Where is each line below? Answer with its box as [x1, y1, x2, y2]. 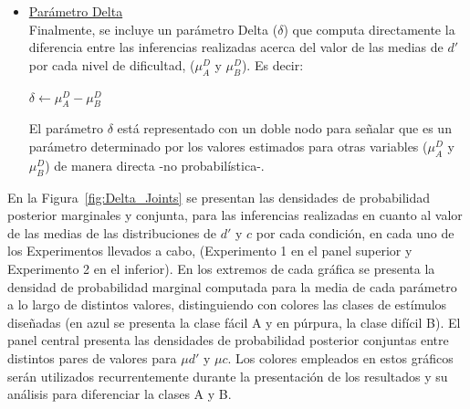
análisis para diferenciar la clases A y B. [7, 384, 232, 404]
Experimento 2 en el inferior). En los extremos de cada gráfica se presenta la [7, 258, 435, 278]
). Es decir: [241, 55, 304, 74]
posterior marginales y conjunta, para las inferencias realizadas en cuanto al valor [7, 205, 463, 225]
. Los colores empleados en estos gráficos [227, 348, 454, 367]
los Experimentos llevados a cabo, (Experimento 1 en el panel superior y [7, 241, 413, 260]
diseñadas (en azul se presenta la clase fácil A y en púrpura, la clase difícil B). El [7, 312, 461, 331]
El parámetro [28, 119, 103, 138]
